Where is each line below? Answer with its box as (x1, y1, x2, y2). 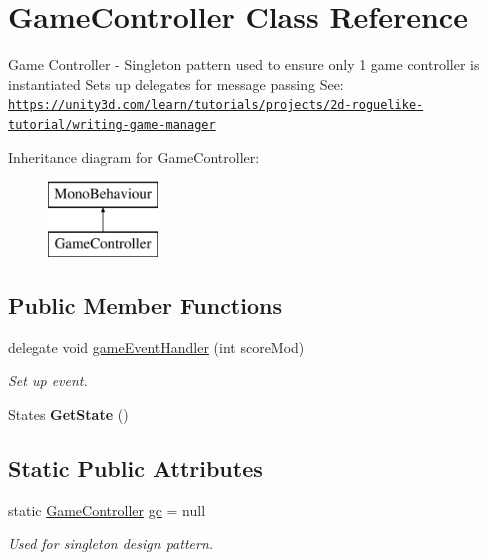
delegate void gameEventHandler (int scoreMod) (8, 336, 305, 357)
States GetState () (8, 403, 129, 424)
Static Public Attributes (8, 452, 263, 483)
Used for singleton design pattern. (8, 533, 214, 554)
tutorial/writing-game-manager (8, 117, 216, 132)
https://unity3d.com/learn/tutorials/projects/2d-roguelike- (8, 98, 424, 113)
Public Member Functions (8, 289, 282, 320)
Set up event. (8, 370, 88, 391)
